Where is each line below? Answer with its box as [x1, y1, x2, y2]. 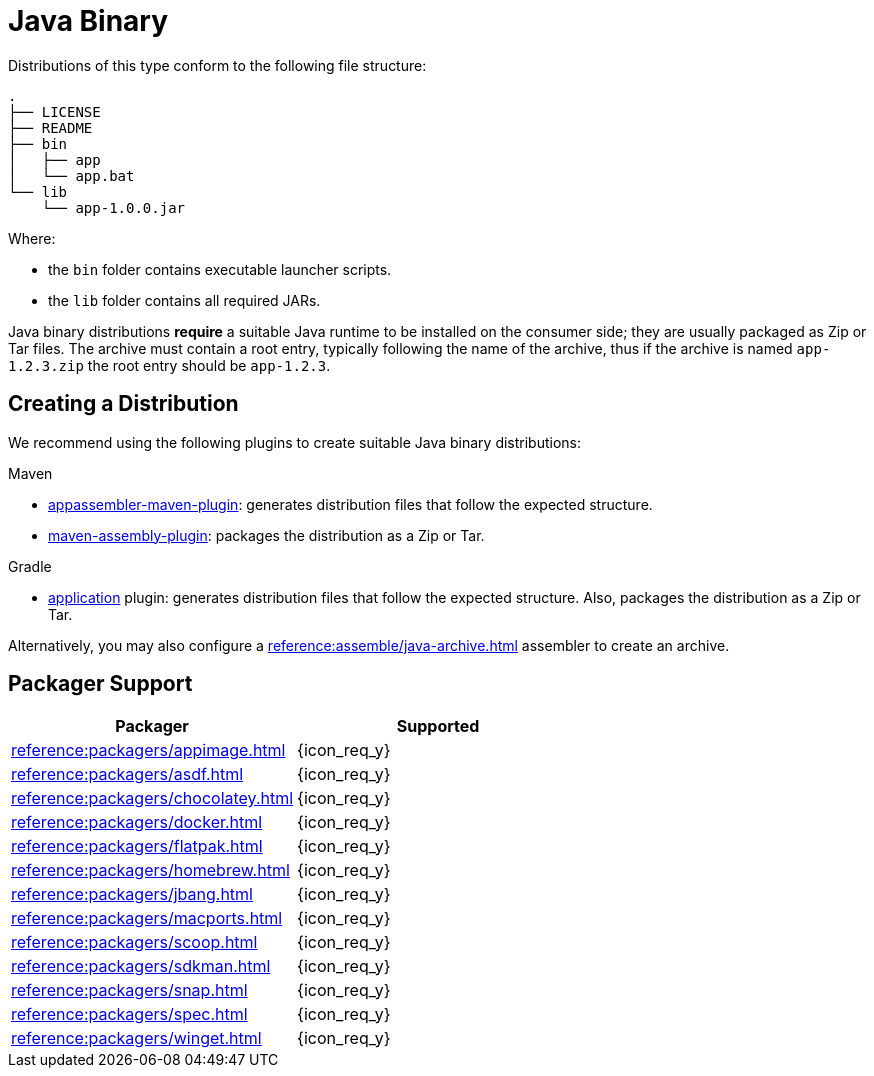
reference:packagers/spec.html [11, 1004, 248, 1025]
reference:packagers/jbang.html [11, 884, 253, 905]
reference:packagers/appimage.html [11, 740, 286, 761]
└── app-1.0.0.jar [41, 199, 186, 216]
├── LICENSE [8, 103, 101, 120]
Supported [396, 716, 480, 737]
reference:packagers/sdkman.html [11, 956, 271, 977]
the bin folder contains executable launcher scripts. [48, 260, 392, 278]
